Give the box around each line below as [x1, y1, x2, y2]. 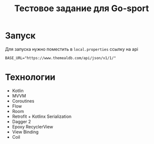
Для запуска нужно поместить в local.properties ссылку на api [5, 46, 138, 52]
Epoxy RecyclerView [12, 124, 53, 129]
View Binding [12, 129, 39, 135]
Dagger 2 [12, 118, 31, 124]
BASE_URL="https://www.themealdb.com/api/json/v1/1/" [5, 55, 117, 61]
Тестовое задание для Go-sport [14, 3, 149, 14]
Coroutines [12, 98, 34, 104]
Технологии [5, 72, 56, 83]
